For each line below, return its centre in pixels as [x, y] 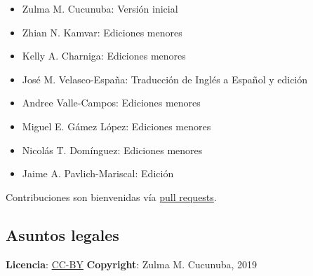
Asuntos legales [62, 234]
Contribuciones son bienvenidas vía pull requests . [111, 196]
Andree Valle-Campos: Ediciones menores [111, 103]
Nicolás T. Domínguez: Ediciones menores [112, 150]
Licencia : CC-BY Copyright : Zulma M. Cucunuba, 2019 [132, 264]
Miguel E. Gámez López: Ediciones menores [116, 126]
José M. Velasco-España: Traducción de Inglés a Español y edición [165, 79]
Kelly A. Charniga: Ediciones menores [104, 56]
